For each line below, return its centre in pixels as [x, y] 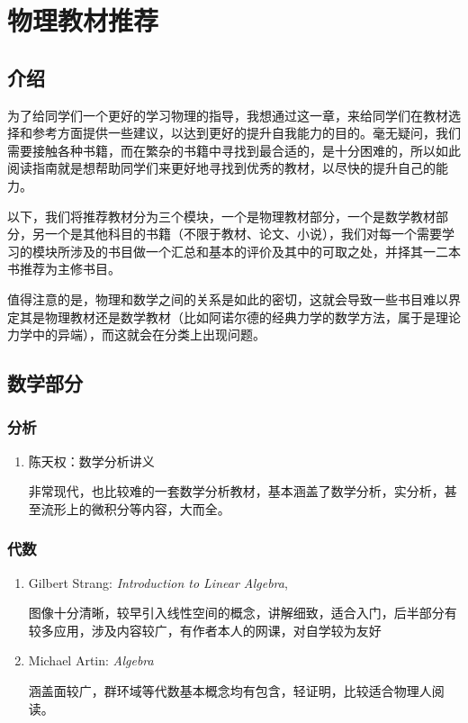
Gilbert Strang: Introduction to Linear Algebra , [158, 582]
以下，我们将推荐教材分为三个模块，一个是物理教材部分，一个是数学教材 [221, 216]
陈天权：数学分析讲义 [91, 461]
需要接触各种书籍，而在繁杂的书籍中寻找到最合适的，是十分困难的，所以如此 [234, 150]
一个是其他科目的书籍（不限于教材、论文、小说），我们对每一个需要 [243, 234]
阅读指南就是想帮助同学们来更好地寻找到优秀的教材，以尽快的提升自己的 [221, 168]
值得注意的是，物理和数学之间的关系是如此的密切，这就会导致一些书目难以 [228, 298]
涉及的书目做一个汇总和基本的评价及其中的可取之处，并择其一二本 [265, 251]
